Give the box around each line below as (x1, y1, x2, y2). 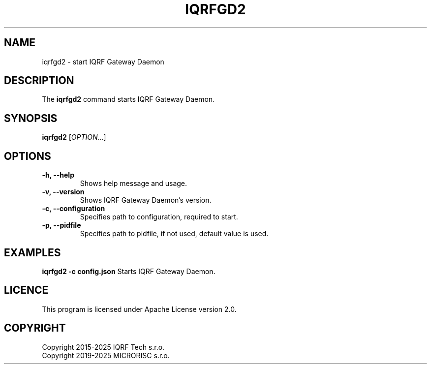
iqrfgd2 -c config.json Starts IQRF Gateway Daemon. (42, 267, 215, 276)
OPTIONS (4, 150, 51, 162)
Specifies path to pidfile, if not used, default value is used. (80, 229, 269, 238)
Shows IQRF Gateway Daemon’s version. (80, 196, 212, 205)
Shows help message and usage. (80, 179, 187, 188)
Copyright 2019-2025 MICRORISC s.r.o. (42, 351, 170, 360)
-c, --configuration (42, 204, 105, 213)
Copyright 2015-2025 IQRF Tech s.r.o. (42, 342, 165, 351)
